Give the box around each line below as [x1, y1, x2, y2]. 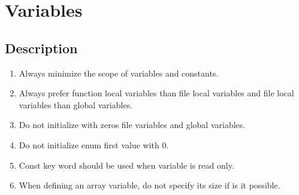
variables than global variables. [19, 98, 133, 111]
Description [5, 38, 78, 57]
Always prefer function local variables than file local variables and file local [19, 87, 294, 99]
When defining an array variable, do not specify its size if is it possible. [19, 179, 280, 191]
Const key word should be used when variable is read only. [19, 159, 234, 171]
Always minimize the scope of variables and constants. [19, 66, 219, 79]
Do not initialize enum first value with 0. [19, 138, 169, 151]
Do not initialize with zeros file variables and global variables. [19, 118, 246, 131]
